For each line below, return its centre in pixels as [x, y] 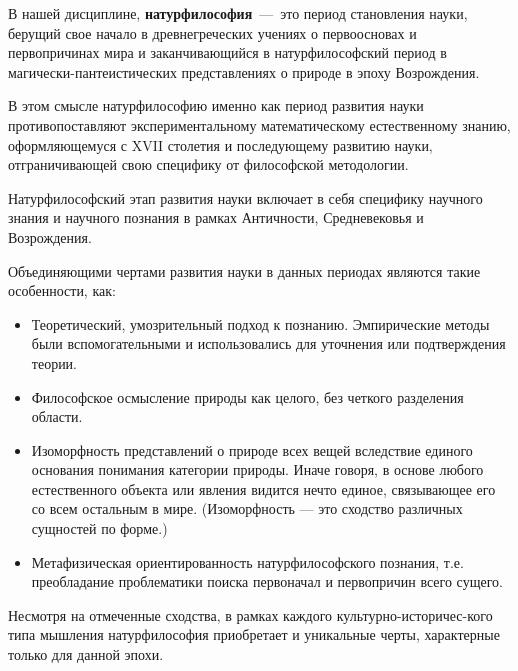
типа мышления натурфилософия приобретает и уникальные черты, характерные [254, 634]
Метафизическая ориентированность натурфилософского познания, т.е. [247, 561]
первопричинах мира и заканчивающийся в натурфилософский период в [227, 52]
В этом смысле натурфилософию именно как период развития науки [216, 105]
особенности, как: [62, 290]
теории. [54, 362]
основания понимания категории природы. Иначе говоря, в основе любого [257, 469]
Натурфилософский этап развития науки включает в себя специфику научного [245, 197]
